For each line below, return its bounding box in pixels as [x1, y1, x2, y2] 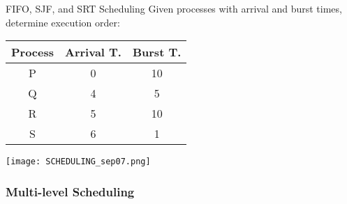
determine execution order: [6, 15, 120, 29]
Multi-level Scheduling [6, 182, 135, 200]
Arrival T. [65, 44, 121, 61]
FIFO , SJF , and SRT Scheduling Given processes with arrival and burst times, [6, 1, 342, 15]
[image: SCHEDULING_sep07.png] [6, 157, 151, 167]
